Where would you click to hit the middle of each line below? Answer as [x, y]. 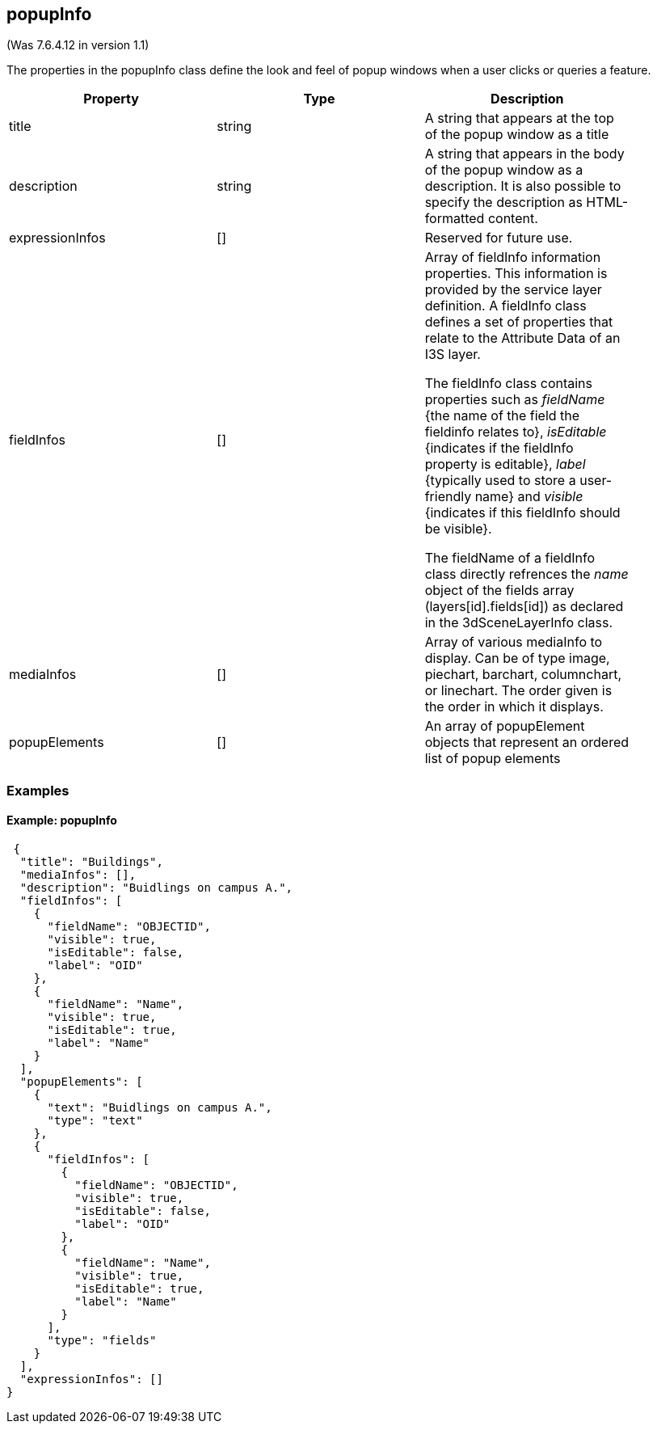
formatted [455, 219]
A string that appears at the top [519, 118]
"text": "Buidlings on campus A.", [160, 1108]
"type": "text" [95, 1121]
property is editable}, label [505, 464]
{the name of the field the [502, 416]
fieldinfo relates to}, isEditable [516, 432]
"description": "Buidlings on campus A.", [156, 888]
